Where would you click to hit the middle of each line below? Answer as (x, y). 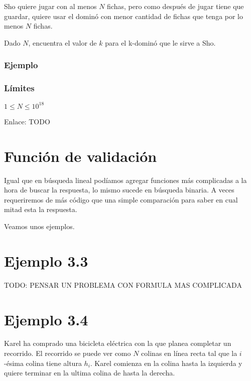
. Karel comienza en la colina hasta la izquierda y (166, 363)
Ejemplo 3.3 (46, 260)
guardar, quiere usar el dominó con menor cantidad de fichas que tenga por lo (124, 16)
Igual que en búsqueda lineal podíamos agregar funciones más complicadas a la (125, 180)
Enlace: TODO (27, 121)
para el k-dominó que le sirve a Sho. (160, 42)
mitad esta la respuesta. (41, 209)
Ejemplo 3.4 (46, 319)
